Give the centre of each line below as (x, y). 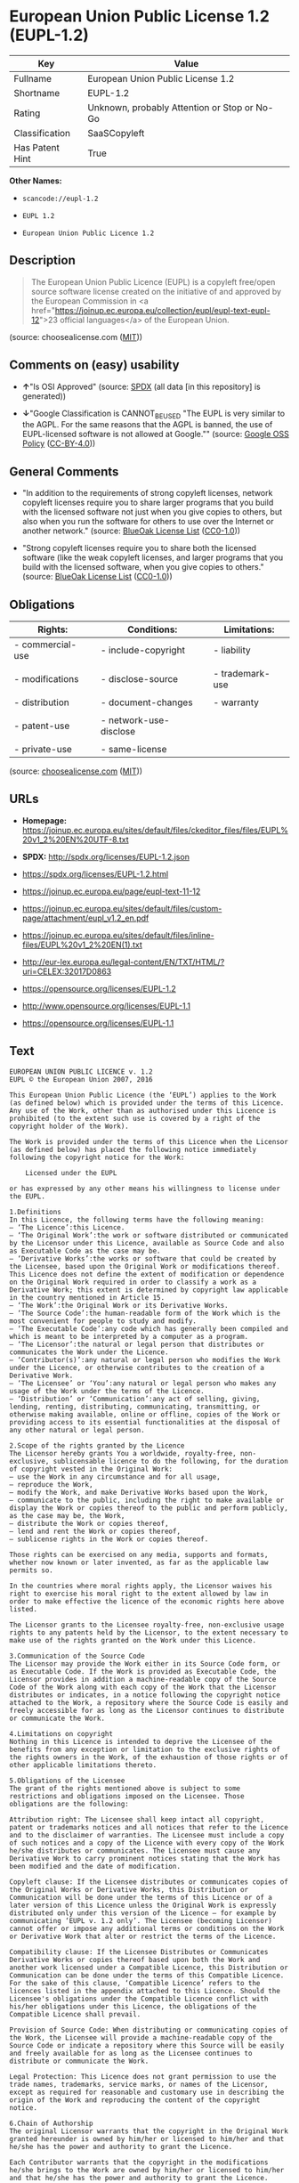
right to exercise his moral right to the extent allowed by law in (139, 1594)
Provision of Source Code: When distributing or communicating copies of (149, 2030)
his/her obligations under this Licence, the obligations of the (133, 2006)
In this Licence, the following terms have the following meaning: (137, 1220)
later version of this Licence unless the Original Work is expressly (143, 1905)
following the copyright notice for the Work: (97, 1157)
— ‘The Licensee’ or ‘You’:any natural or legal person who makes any (143, 1383)
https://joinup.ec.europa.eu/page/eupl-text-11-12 (111, 891)
